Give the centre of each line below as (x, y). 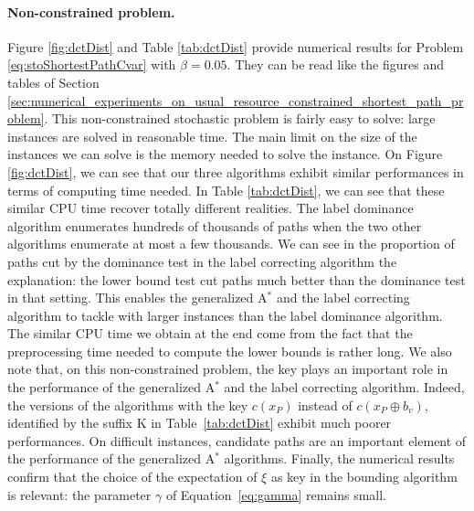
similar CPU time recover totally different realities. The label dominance (211, 208)
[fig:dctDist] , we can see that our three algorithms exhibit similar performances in (236, 171)
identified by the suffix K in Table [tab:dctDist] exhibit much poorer (200, 423)
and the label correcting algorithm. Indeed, (344, 387)
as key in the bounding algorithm (364, 477)
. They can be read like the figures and (335, 64)
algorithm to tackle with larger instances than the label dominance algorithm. (225, 315)
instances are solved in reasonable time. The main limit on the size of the (212, 136)
